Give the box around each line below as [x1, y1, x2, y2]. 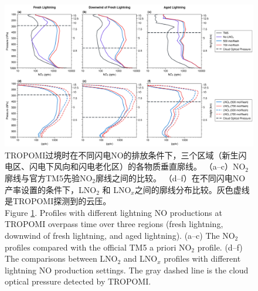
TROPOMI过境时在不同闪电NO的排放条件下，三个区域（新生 [5, 148, 239, 161]
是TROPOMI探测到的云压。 [5, 195, 111, 207]
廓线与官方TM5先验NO [5, 172, 93, 184]
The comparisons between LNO [5, 252, 118, 265]
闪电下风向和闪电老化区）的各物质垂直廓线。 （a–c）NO [29, 160, 246, 172]
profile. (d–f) [197, 241, 243, 253]
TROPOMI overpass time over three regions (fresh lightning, [5, 218, 223, 230]
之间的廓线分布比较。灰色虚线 [134, 183, 250, 195]
